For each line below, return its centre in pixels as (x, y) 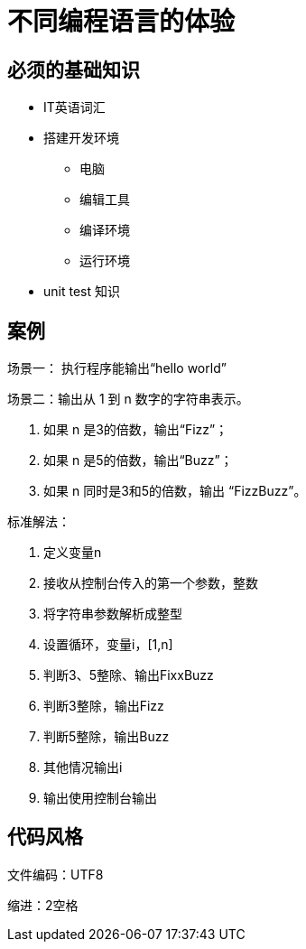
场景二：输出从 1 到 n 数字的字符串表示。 (128, 399)
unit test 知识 (82, 292)
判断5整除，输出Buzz (107, 737)
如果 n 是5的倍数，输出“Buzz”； (138, 461)
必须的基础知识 (74, 70)
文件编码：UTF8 (56, 874)
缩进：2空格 (43, 905)
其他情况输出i (83, 768)
